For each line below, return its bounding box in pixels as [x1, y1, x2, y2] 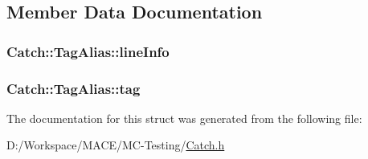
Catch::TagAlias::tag [6, 78, 141, 98]
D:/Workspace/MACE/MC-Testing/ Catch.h [6, 137, 225, 153]
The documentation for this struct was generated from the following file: [6, 109, 362, 126]
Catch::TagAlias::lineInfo [6, 41, 170, 61]
